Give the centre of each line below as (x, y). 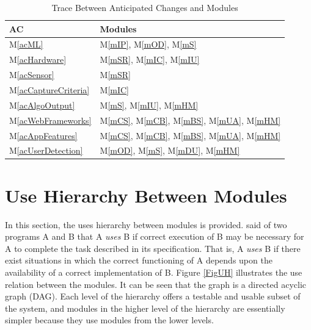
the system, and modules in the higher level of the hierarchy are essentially (145, 308)
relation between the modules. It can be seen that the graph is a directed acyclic (156, 284)
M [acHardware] (38, 59)
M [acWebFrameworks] (50, 120)
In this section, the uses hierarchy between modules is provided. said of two (146, 224)
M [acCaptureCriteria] (49, 89)
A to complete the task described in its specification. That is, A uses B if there (153, 248)
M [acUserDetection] (46, 150)
